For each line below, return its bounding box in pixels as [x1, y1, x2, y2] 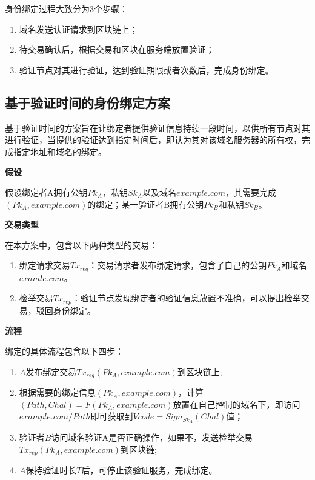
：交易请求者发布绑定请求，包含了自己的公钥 [88, 259, 267, 272]
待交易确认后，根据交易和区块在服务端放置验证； [19, 43, 214, 56]
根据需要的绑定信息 [19, 386, 96, 399]
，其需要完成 [225, 185, 277, 198]
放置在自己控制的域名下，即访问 [173, 398, 300, 410]
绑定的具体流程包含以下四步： [5, 345, 124, 358]
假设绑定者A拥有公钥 [5, 185, 88, 198]
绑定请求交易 [19, 259, 70, 272]
